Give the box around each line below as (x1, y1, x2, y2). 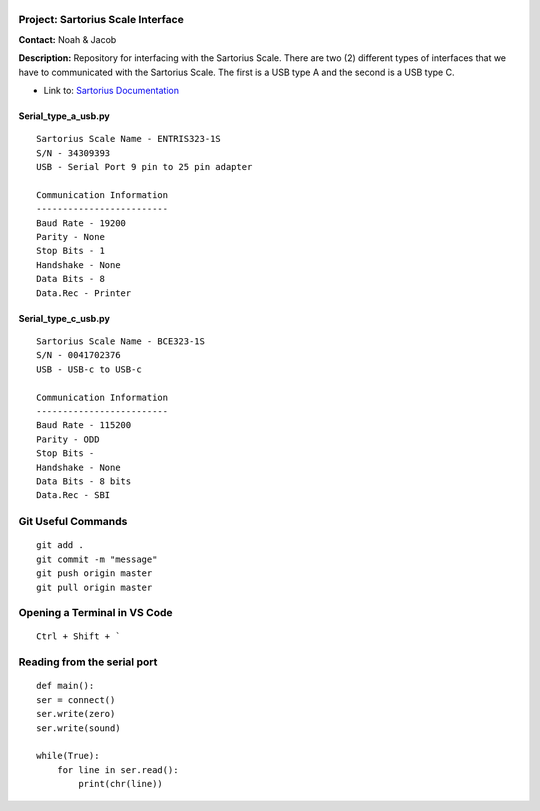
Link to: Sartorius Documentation (43, 84, 180, 96)
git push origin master (36, 568, 153, 579)
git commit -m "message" (36, 553, 158, 565)
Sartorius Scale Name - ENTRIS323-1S (36, 133, 222, 145)
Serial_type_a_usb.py (18, 110, 110, 122)
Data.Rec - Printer (36, 287, 132, 299)
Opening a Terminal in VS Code (18, 606, 174, 620)
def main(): (36, 680, 95, 692)
